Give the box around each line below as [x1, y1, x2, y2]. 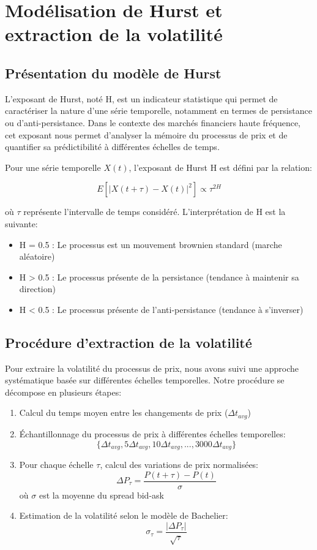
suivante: [5, 217, 38, 230]
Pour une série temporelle [5, 160, 101, 173]
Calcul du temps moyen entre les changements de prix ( [19, 406, 228, 419]
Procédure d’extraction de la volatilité [5, 333, 252, 352]
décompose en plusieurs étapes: [5, 385, 122, 398]
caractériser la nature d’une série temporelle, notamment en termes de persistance [5, 104, 312, 117]
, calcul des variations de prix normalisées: [100, 458, 259, 470]
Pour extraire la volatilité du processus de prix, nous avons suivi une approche [5, 361, 299, 374]
